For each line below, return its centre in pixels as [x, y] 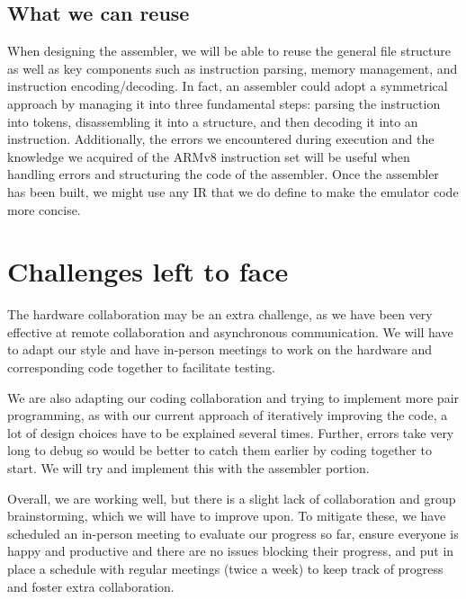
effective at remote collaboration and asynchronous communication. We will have [230, 331]
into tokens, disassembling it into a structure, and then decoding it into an [213, 121]
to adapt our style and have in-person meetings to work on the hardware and [220, 349]
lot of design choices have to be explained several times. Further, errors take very [231, 432]
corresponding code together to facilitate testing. [141, 367]
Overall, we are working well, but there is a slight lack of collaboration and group [232, 498]
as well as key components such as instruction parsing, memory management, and [233, 68]
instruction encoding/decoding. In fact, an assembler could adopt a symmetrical [228, 86]
